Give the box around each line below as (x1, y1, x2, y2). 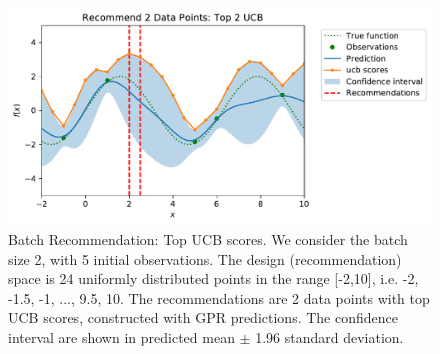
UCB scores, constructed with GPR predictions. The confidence (8, 307, 398, 328)
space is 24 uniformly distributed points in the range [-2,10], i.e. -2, (8, 268, 419, 289)
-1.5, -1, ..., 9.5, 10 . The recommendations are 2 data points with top (8, 287, 430, 308)
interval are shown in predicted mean (8, 326, 235, 347)
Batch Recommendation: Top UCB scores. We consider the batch (8, 228, 408, 249)
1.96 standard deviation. (255, 326, 404, 347)
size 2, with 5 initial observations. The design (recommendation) (8, 248, 402, 269)
